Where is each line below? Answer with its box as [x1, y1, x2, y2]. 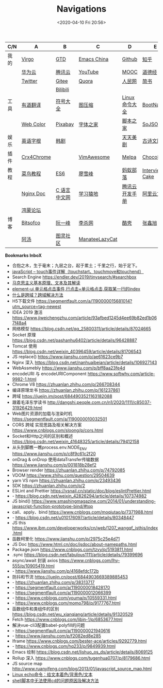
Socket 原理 [12, 332, 36, 338]
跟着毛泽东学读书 [12, 399, 47, 405]
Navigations [56, 3, 107, 15]
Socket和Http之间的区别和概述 [12, 433, 73, 439]
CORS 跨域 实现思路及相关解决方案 [12, 422, 82, 428]
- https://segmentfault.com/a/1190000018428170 [12, 584, 110, 590]
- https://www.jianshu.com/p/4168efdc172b [12, 568, 99, 574]
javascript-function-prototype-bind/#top [12, 503, 93, 509]
